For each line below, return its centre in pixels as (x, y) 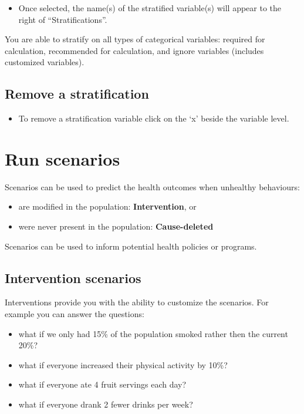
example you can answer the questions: (75, 314)
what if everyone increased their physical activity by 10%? (123, 364)
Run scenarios (63, 158)
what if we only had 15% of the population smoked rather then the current (153, 333)
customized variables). (45, 62)
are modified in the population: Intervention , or (107, 206)
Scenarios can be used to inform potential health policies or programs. (131, 246)
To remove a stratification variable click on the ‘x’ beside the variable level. (154, 118)
